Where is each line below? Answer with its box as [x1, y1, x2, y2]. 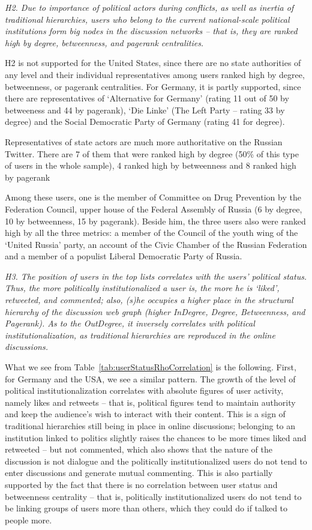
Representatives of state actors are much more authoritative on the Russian [5, 135, 283, 148]
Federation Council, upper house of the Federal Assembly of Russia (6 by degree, [5, 202, 302, 215]
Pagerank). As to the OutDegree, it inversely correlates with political [5, 317, 255, 330]
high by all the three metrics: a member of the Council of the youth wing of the [5, 226, 298, 239]
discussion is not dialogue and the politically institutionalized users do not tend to [5, 454, 307, 467]
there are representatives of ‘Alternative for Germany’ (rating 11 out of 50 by [5, 92, 289, 104]
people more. [5, 513, 52, 526]
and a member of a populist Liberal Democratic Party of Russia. [5, 250, 242, 262]
